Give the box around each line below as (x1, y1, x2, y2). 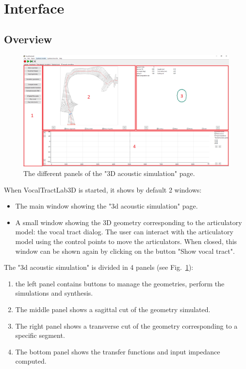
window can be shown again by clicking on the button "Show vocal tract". (15, 246, 235, 256)
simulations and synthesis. (15, 288, 93, 298)
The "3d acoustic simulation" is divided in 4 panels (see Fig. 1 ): (4, 262, 194, 272)
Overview (4, 31, 52, 46)
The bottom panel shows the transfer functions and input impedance (15, 346, 220, 356)
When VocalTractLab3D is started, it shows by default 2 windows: (4, 184, 202, 194)
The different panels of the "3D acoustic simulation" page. (23, 168, 195, 178)
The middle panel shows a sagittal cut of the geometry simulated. (15, 304, 211, 314)
